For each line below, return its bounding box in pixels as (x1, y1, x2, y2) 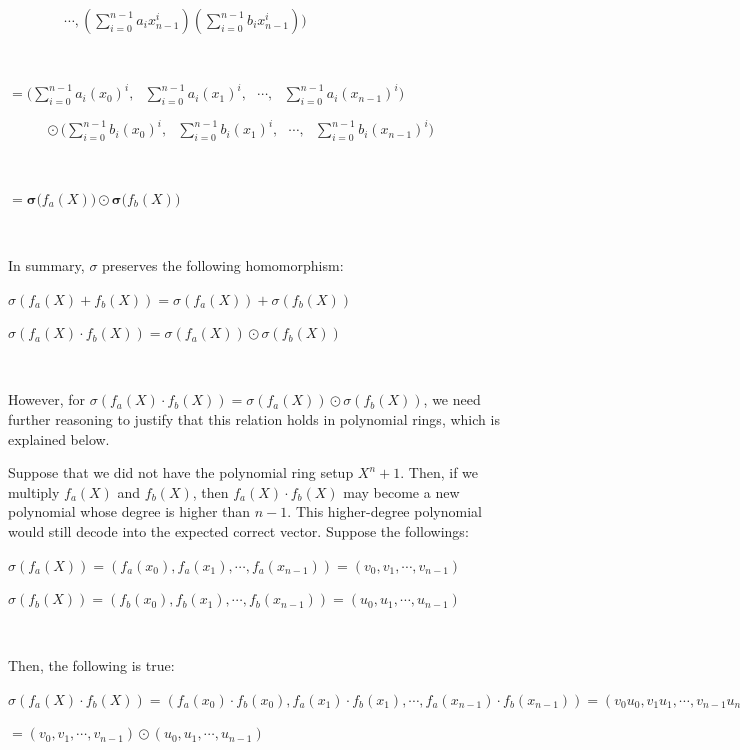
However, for (8, 389, 86, 410)
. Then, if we (400, 462, 479, 483)
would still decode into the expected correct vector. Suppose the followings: (8, 520, 469, 541)
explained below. (8, 428, 110, 449)
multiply (8, 481, 60, 502)
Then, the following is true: (8, 655, 175, 676)
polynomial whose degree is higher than (8, 501, 251, 522)
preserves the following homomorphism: (102, 254, 344, 275)
